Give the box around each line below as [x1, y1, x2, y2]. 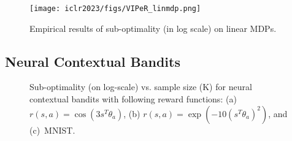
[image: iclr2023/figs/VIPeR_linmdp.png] [29, 4, 201, 13]
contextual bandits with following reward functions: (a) [29, 93, 237, 105]
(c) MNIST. [29, 123, 75, 136]
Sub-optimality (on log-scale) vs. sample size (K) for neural [29, 80, 252, 93]
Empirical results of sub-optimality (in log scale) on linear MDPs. [29, 21, 277, 34]
